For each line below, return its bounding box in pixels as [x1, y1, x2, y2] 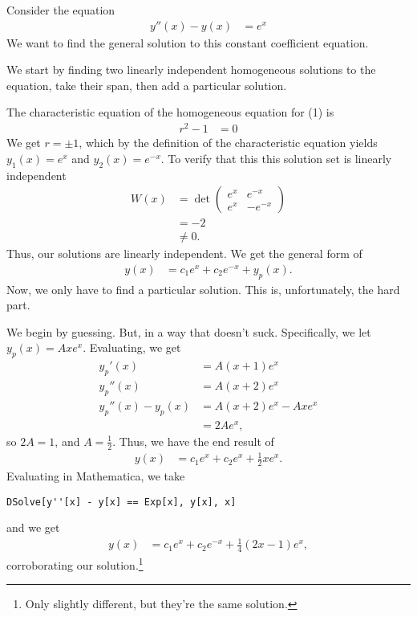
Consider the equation [6, 2, 115, 18]
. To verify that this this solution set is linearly [160, 149, 392, 166]
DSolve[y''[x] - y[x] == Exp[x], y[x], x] [6, 496, 237, 508]
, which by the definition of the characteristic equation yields [79, 134, 378, 151]
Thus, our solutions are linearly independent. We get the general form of [6, 245, 362, 262]
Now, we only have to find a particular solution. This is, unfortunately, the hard [6, 280, 400, 297]
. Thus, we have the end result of [112, 432, 274, 449]
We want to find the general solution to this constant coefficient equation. [6, 34, 369, 51]
